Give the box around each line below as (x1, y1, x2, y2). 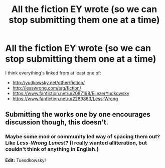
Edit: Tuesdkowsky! (5, 157, 46, 163)
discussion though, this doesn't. (5, 118, 109, 127)
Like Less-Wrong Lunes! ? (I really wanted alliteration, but (5, 139, 147, 146)
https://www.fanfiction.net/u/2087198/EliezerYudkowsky (12, 90, 129, 96)
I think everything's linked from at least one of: (5, 69, 101, 76)
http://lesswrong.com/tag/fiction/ (12, 85, 82, 91)
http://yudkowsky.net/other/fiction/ (12, 79, 85, 86)
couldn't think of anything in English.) (5, 146, 99, 153)
